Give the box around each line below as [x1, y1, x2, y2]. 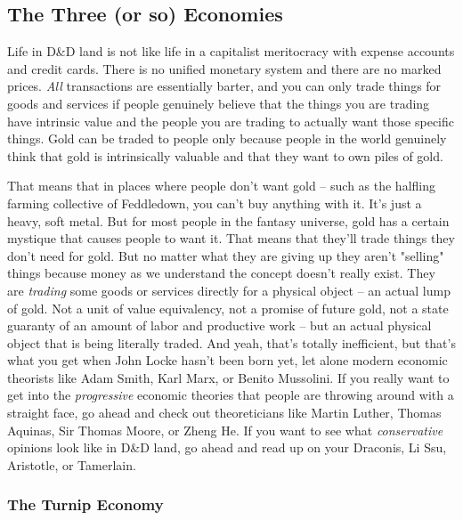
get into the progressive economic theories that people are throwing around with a [7, 386, 454, 404]
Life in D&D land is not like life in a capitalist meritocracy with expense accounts [7, 42, 455, 61]
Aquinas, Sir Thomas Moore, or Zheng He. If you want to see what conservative [7, 420, 443, 439]
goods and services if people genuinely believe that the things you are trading [7, 93, 430, 112]
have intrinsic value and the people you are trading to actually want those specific [7, 111, 455, 130]
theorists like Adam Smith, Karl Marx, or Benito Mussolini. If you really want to [7, 368, 450, 386]
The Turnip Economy [7, 493, 164, 516]
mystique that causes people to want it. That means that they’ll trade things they [7, 229, 455, 248]
